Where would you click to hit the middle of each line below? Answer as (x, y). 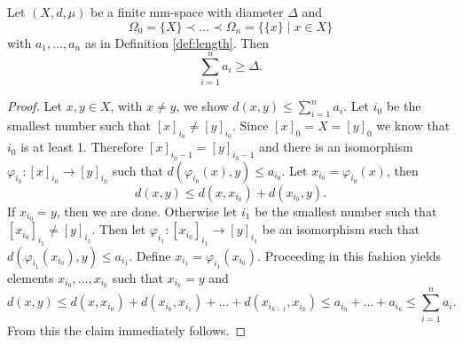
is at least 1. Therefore (82, 147)
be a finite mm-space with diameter (187, 12)
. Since (251, 125)
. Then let (119, 229)
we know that (413, 125)
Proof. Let (35, 106)
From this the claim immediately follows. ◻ (127, 329)
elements (31, 277)
